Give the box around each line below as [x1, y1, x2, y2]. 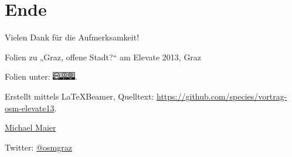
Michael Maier [5, 121, 56, 134]
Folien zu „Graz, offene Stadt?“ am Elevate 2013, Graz [5, 50, 202, 63]
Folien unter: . [5, 70, 77, 83]
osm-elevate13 [5, 101, 55, 114]
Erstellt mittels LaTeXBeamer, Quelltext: [5, 90, 154, 102]
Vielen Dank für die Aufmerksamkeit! [5, 31, 140, 43]
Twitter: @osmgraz [5, 141, 72, 153]
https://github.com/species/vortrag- [157, 90, 287, 102]
